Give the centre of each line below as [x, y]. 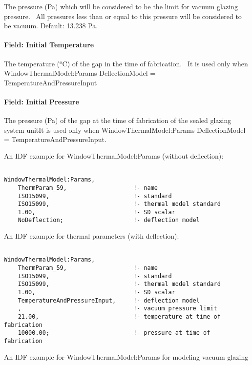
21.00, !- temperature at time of [119, 316]
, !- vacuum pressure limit [117, 309]
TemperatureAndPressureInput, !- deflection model [109, 300]
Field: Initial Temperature [49, 45]
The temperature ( [32, 63]
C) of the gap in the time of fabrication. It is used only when [155, 63]
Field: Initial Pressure [42, 101]
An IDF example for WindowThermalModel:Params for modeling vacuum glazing [126, 356]
